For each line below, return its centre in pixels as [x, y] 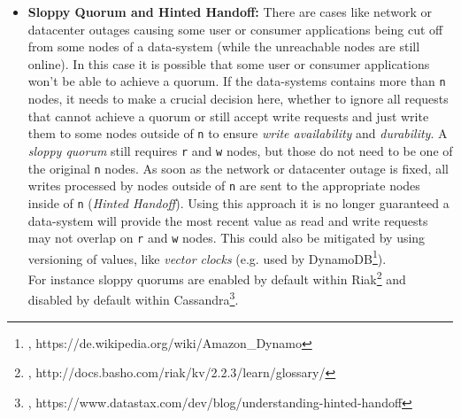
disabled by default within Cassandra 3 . [133, 298]
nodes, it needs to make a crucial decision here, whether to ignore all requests [238, 99]
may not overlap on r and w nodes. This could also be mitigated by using [227, 238]
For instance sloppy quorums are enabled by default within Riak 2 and [217, 278]
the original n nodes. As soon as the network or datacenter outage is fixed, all [238, 168]
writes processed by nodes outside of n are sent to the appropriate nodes [224, 186]
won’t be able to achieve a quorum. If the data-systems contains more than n [237, 81]
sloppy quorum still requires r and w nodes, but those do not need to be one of [240, 150]
